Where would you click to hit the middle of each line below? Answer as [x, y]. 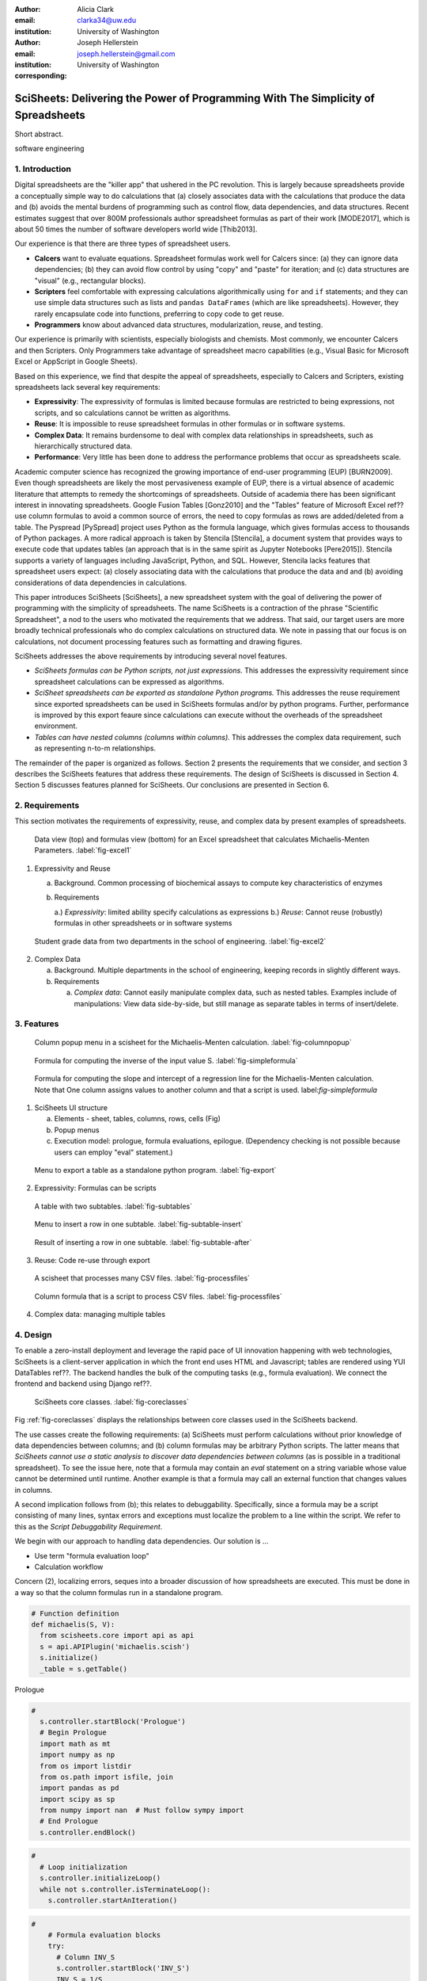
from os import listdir [86, 1766]
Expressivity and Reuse [72, 868]
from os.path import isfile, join [107, 1777]
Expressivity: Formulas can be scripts [96, 1188]
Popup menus [77, 1130]
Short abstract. [39, 134]
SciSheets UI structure [71, 1108]
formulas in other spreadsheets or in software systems [143, 923]
